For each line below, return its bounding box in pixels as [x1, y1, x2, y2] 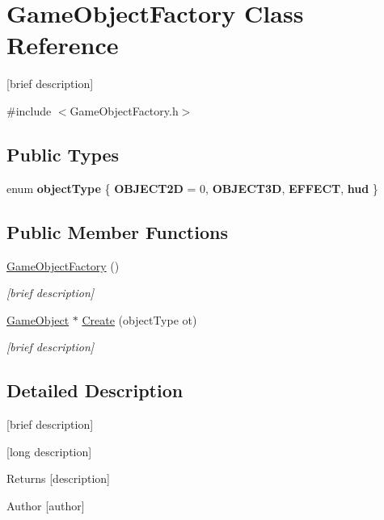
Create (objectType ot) [82, 311, 197, 328]
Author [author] [6, 497, 85, 514]
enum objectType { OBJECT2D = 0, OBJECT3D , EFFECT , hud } [6, 179, 378, 196]
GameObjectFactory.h [70, 102, 179, 119]
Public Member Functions [6, 219, 228, 244]
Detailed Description [6, 378, 184, 403]
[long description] [6, 442, 92, 459]
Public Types [6, 141, 120, 166]
